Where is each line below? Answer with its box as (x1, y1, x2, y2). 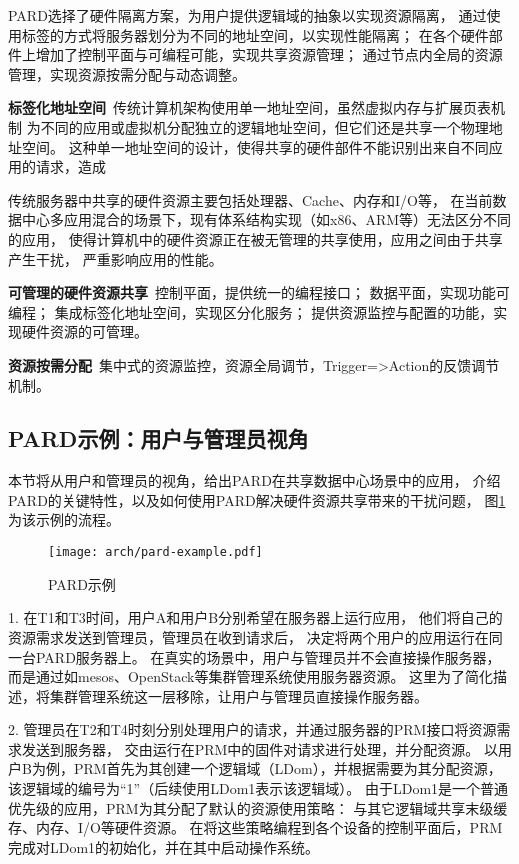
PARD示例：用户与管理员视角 (8, 423, 309, 454)
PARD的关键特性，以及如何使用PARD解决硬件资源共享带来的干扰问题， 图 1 (8, 489, 506, 510)
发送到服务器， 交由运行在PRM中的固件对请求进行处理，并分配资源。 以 (21, 738, 498, 759)
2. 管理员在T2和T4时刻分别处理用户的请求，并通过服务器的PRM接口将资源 (8, 719, 497, 740)
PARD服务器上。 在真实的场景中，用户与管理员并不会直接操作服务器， (35, 646, 501, 667)
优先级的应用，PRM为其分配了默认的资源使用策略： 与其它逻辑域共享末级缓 (8, 797, 508, 818)
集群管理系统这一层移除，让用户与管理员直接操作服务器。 (49, 685, 428, 706)
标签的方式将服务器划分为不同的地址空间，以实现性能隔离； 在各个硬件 (21, 24, 489, 45)
